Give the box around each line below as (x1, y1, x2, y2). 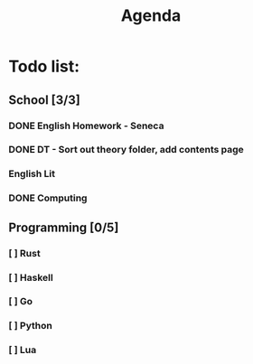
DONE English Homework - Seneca (8, 119, 164, 132)
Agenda (120, 5, 182, 26)
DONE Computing (8, 191, 88, 204)
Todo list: (8, 56, 80, 77)
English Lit (8, 168, 56, 181)
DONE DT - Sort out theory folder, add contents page (8, 144, 245, 156)
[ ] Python (8, 320, 53, 332)
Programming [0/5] (8, 219, 119, 235)
